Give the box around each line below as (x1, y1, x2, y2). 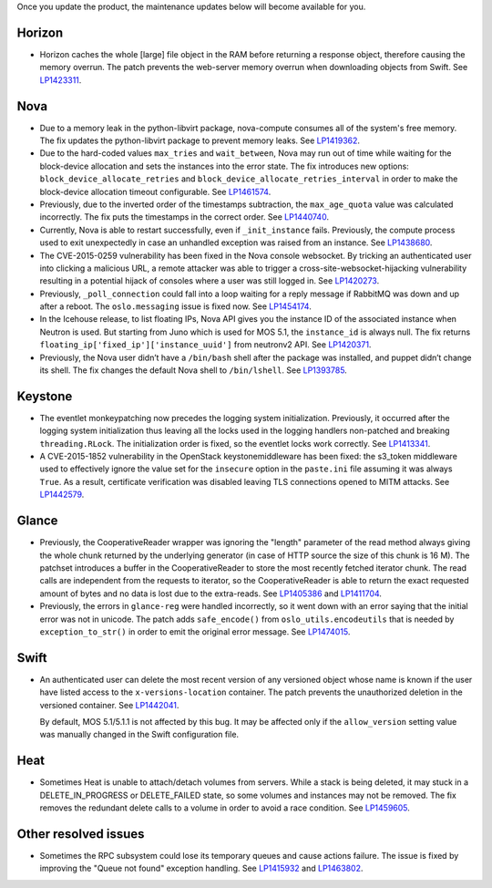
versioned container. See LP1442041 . (39, 699, 179, 710)
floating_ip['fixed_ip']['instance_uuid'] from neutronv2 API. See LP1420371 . (39, 339, 372, 350)
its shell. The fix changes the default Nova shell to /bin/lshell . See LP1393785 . (39, 365, 348, 376)
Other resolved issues (16, 826, 145, 842)
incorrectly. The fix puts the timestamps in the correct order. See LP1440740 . (39, 212, 330, 222)
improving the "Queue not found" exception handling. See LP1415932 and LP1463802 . (39, 862, 364, 874)
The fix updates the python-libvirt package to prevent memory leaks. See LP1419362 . (39, 135, 360, 146)
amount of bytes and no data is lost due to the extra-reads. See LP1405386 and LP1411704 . (39, 588, 383, 599)
